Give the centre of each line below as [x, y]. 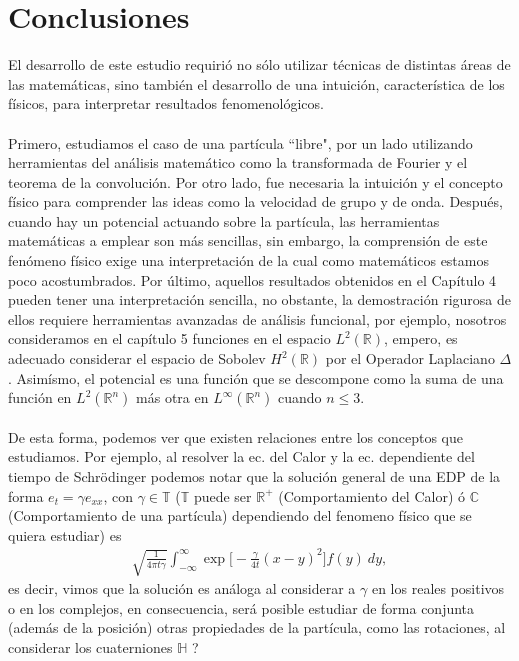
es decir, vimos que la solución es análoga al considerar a [182, 588]
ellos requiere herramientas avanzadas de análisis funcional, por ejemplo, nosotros [257, 318]
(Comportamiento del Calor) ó [372, 495]
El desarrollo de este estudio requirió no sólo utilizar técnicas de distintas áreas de [259, 64]
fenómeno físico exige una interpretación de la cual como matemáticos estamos [248, 260]
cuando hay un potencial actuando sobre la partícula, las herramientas [224, 220]
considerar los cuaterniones [90, 646]
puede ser [222, 495]
